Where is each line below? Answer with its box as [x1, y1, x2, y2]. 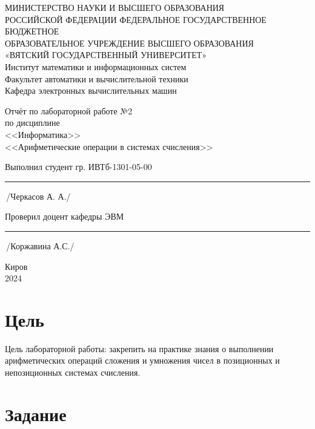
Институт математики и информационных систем [5, 60, 187, 73]
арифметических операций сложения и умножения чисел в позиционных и [5, 354, 280, 367]
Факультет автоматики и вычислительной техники [5, 72, 188, 85]
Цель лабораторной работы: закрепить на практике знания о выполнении [5, 342, 274, 355]
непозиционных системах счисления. [5, 366, 141, 378]
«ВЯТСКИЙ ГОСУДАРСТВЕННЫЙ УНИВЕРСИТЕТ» [5, 48, 207, 61]
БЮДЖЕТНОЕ [5, 25, 59, 38]
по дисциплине [5, 116, 60, 129]
